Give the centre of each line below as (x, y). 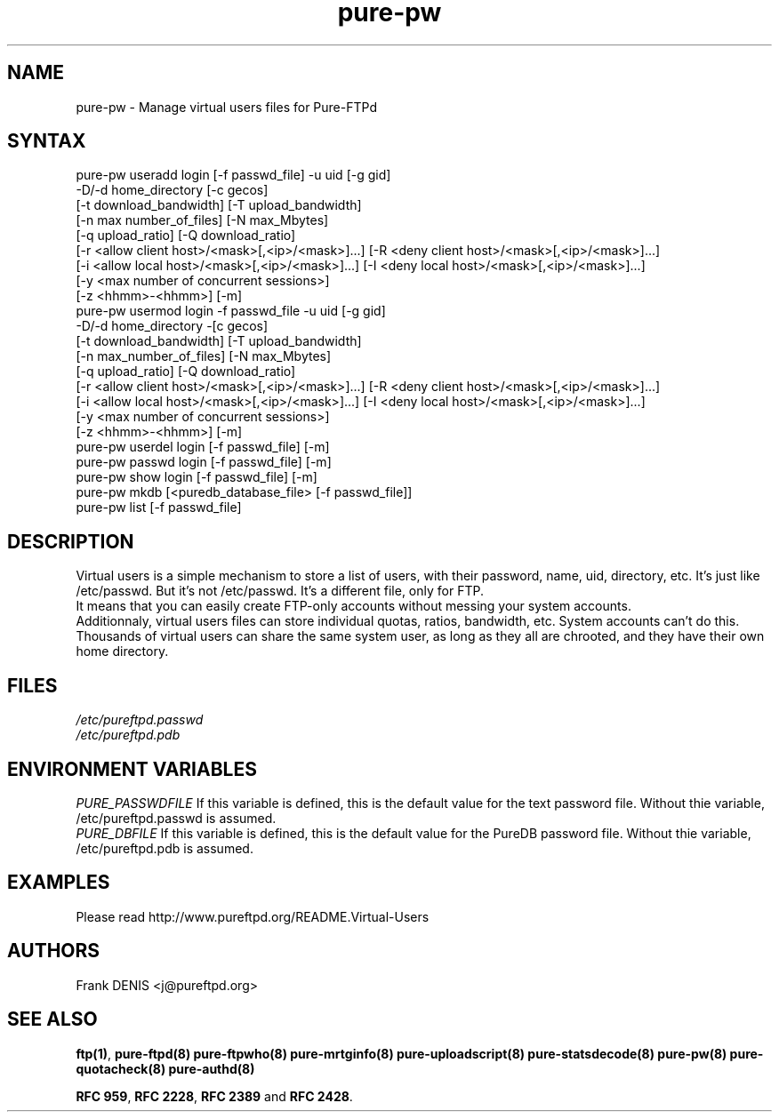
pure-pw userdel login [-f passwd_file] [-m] (203, 447)
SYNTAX (47, 141)
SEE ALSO (52, 1019)
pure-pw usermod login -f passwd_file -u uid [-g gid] (231, 311)
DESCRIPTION (71, 541)
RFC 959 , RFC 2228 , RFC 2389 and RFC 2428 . (214, 1096)
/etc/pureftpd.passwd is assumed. (176, 818)
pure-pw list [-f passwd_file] (159, 508)
